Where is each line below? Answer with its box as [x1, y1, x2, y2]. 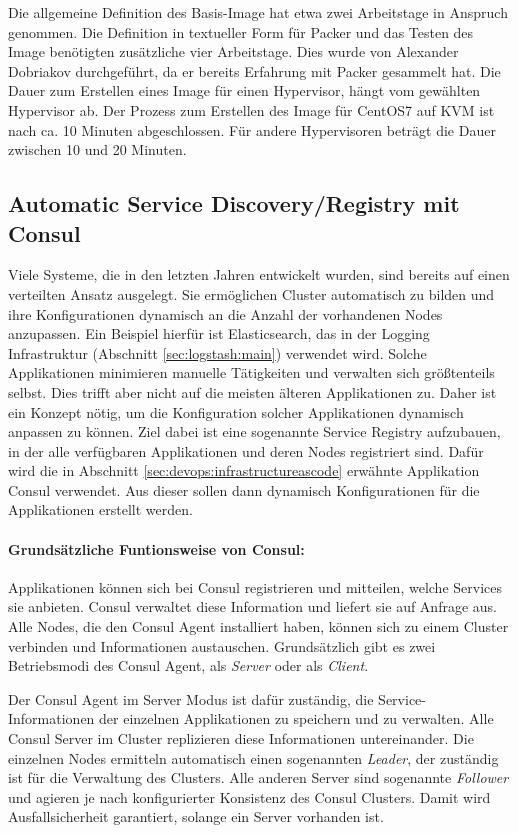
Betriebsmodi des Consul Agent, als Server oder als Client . [8, 655, 369, 676]
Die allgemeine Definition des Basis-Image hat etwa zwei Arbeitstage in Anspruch [8, 2, 508, 22]
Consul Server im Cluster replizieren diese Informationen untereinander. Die [8, 728, 474, 749]
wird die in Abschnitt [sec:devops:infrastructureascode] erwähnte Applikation [8, 460, 480, 481]
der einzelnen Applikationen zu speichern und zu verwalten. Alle [99, 708, 494, 729]
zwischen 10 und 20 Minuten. [8, 139, 187, 160]
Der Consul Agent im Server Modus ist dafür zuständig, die [8, 688, 374, 709]
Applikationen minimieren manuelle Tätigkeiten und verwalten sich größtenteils [8, 362, 495, 383]
